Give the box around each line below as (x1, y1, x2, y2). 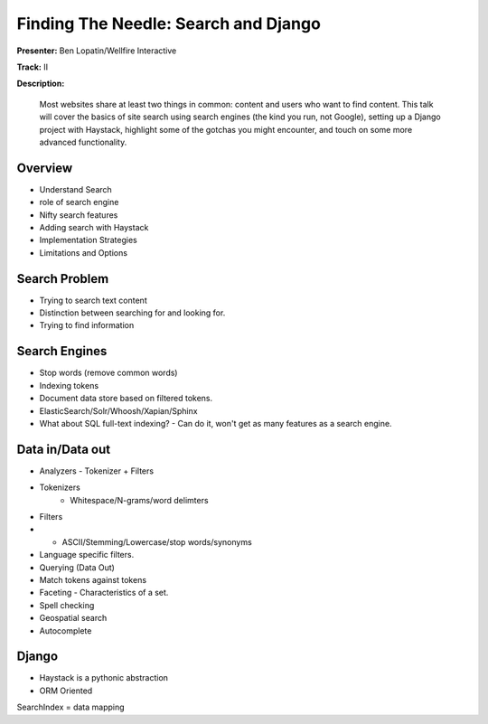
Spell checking (39, 599, 95, 610)
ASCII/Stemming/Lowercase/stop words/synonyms (61, 536, 252, 547)
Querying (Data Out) (39, 561, 115, 573)
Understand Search (39, 183, 112, 194)
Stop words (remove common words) (39, 367, 178, 379)
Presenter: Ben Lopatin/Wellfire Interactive (16, 45, 177, 56)
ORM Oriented (39, 685, 93, 696)
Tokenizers (39, 482, 80, 493)
